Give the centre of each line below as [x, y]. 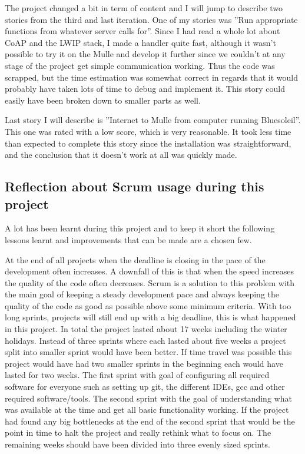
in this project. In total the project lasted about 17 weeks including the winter [146, 329]
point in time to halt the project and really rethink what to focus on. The [138, 433]
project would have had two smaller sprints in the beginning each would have [144, 363]
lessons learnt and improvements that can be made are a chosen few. [128, 239]
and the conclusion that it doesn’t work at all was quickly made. [121, 155]
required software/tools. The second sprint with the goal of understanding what [148, 398]
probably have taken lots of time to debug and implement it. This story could [145, 89]
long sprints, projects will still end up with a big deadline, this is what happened [150, 317]
